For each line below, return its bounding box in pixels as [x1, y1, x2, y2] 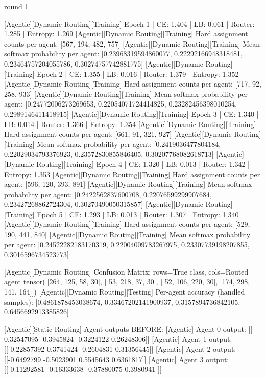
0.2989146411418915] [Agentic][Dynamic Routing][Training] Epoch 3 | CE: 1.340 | [4, 108, 259, 119]
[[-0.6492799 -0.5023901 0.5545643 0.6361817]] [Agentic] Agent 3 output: [4, 353, 229, 364]
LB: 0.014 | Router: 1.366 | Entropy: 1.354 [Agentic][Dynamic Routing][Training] [4, 118, 256, 129]
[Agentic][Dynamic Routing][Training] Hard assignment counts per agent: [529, [4, 219, 250, 229]
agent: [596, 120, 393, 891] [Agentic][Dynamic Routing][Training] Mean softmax [4, 179, 252, 190]
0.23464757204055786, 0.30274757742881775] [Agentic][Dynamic [4, 58, 203, 69]
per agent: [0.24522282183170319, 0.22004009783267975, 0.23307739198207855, [4, 239, 250, 249]
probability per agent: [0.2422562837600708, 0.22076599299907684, [4, 188, 212, 199]
